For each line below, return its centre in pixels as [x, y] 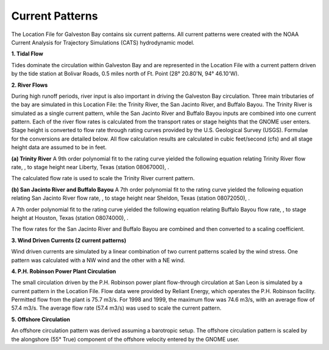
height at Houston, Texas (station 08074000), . [70, 217]
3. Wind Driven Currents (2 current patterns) [69, 240]
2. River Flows [30, 85]
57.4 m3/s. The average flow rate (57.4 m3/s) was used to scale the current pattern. [116, 308]
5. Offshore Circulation [41, 319]
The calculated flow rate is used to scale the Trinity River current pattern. [103, 178]
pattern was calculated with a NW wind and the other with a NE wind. [98, 260]
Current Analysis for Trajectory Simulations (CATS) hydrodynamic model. [103, 42]
